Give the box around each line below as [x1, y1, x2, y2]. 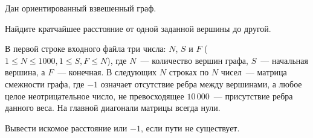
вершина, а [5, 66, 45, 78]
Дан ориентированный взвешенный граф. [5, 2, 156, 14]
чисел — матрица [221, 66, 287, 78]
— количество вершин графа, [140, 54, 248, 66]
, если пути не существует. [140, 121, 240, 134]
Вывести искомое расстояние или [5, 121, 127, 134]
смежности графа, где [5, 77, 85, 90]
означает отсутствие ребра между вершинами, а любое [100, 77, 302, 90]
